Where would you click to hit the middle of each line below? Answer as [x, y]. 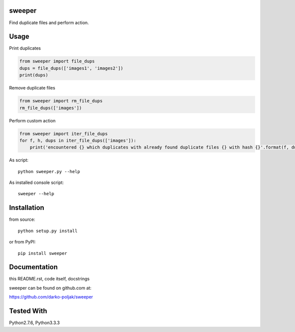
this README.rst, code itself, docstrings [49, 279]
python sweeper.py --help [49, 171]
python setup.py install [48, 231]
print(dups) [34, 75]
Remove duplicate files [32, 88]
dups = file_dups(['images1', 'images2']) [71, 68]
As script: [19, 160]
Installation [27, 208]
